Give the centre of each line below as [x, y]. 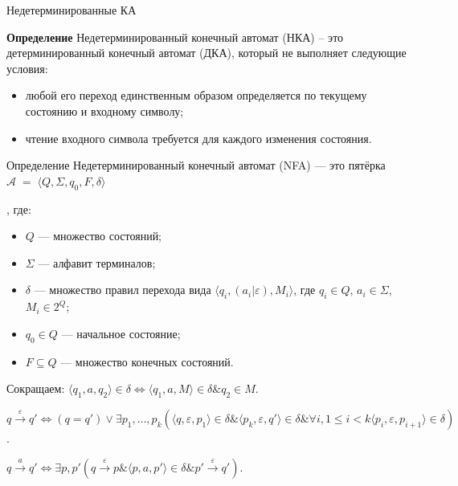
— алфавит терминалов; [97, 262]
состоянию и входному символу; [104, 110]
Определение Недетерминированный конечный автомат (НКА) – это [175, 37]
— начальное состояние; [121, 333]
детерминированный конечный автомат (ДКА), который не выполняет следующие [207, 53]
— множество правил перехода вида [123, 290]
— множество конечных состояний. [147, 361]
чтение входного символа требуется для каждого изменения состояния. [198, 138]
